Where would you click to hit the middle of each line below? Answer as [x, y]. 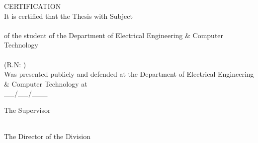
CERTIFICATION [33, 6]
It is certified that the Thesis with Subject [68, 16]
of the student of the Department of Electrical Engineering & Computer [114, 35]
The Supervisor [27, 110]
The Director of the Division [47, 136]
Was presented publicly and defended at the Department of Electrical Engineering [129, 74]
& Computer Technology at [46, 83]
